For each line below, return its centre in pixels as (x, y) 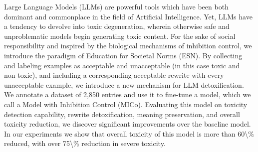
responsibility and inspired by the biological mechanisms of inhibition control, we (128, 46)
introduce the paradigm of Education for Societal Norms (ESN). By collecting (123, 55)
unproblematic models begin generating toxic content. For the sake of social (120, 36)
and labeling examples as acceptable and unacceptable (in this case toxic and (122, 65)
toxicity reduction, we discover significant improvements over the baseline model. (128, 124)
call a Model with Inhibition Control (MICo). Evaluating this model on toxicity (126, 104)
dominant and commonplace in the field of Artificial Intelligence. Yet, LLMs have (128, 16)
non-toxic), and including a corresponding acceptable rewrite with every (114, 75)
